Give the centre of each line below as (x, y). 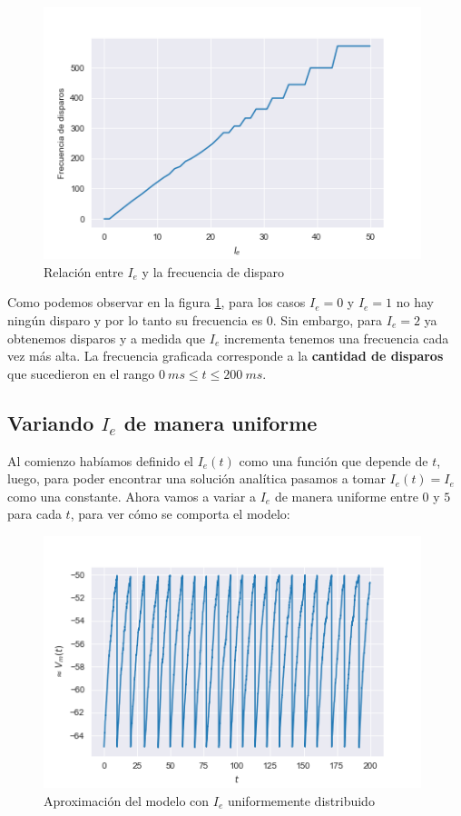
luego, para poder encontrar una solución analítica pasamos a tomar (196, 478)
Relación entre (83, 271)
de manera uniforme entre (346, 496)
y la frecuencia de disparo (213, 271)
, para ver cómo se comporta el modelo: (180, 514)
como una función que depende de (333, 460)
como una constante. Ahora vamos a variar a (132, 496)
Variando (51, 422)
